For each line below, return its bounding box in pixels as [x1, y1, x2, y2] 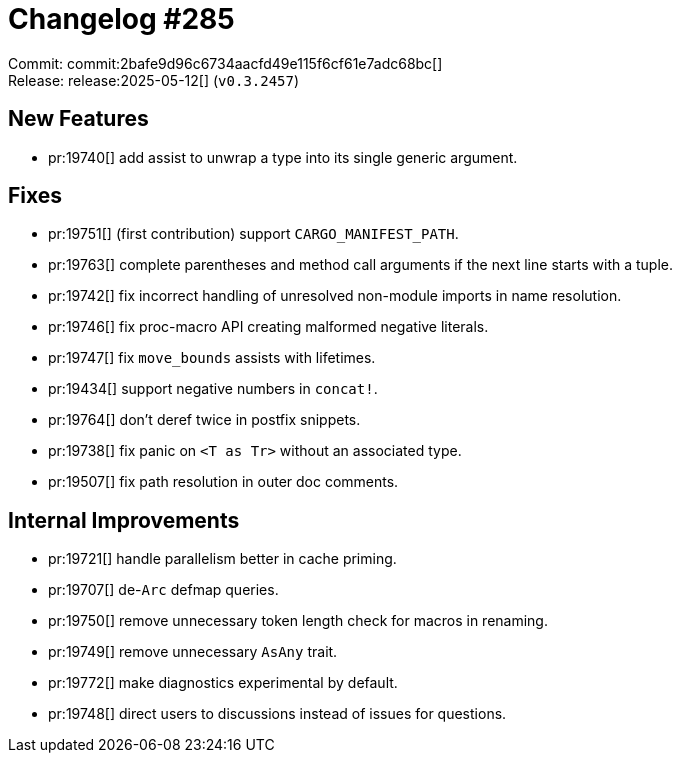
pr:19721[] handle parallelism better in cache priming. [48, 550, 397, 568]
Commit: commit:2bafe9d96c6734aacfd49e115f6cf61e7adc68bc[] [8, 54, 443, 72]
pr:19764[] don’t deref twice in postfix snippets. [48, 411, 361, 429]
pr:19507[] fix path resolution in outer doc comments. [48, 473, 399, 491]
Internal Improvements [8, 507, 240, 533]
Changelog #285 [8, 2, 235, 36]
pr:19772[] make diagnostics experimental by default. [48, 674, 398, 692]
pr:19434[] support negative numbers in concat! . [48, 380, 378, 398]
